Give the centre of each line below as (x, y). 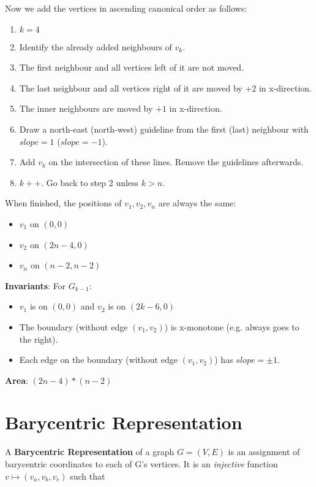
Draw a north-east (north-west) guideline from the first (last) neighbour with (164, 129)
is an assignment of (264, 452)
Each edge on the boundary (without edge (98, 360)
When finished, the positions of (63, 203)
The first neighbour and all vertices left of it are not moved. (132, 67)
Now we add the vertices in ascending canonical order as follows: (126, 8)
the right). (39, 339)
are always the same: (197, 203)
